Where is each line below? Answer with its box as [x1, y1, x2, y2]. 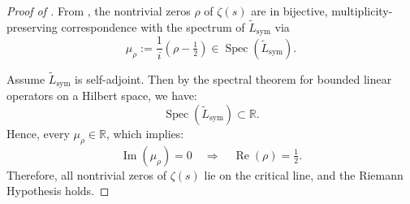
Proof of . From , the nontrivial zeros [6, 2, 191, 19]
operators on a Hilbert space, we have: [6, 87, 197, 104]
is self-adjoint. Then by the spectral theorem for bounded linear [75, 70, 392, 87]
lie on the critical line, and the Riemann [204, 166, 404, 183]
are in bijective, [251, 2, 328, 19]
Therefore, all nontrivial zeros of [6, 166, 167, 183]
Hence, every [6, 125, 70, 141]
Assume [6, 70, 45, 87]
